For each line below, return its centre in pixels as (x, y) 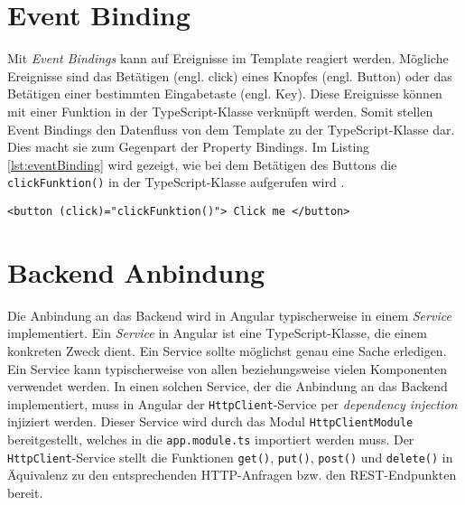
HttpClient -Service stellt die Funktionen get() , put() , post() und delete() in (230, 457)
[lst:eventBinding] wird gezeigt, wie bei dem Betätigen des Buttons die (202, 164)
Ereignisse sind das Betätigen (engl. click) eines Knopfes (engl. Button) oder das (230, 75)
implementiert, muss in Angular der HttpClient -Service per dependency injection (232, 403)
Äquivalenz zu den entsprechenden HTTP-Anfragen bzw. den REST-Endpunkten (232, 475)
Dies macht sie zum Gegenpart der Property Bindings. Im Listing (189, 147)
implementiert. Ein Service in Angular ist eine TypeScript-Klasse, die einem (217, 333)
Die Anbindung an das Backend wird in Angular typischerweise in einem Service (229, 315)
